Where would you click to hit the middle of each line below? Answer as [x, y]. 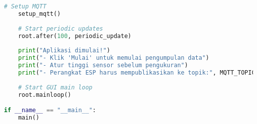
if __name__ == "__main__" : [50, 110]
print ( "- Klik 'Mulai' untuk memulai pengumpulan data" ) [114, 58]
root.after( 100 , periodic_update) [75, 36]
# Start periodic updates [61, 28]
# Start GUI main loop [55, 87]
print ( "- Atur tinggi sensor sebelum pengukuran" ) [103, 65]
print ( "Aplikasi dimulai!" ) [64, 51]
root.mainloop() [45, 95]
